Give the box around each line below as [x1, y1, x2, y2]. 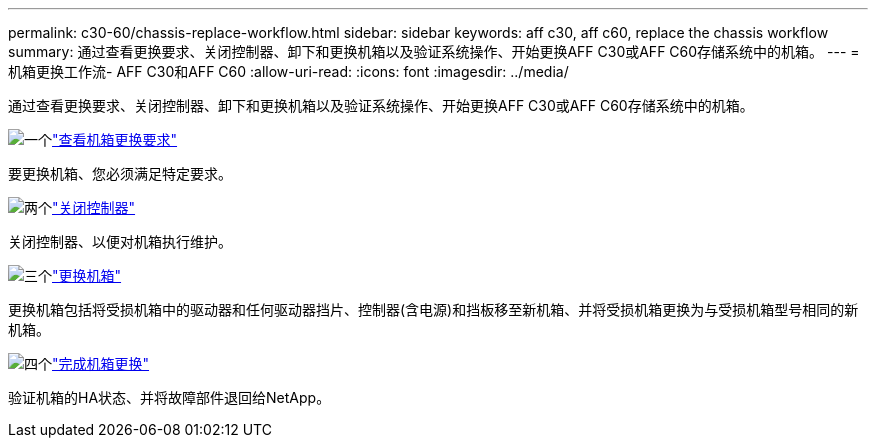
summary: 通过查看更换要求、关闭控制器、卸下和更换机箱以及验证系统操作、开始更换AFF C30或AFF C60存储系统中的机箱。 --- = [8, 43, 860, 60]
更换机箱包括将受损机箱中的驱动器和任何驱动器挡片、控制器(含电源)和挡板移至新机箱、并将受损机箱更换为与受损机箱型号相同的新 [8, 301, 859, 318]
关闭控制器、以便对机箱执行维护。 [8, 233, 232, 250]
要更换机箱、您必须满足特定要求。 [8, 165, 232, 182]
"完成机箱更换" [52, 355, 150, 372]
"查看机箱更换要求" [52, 131, 178, 148]
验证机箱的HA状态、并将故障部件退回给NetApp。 [8, 389, 331, 406]
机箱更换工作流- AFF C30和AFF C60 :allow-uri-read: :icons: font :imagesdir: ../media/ [8, 63, 569, 80]
